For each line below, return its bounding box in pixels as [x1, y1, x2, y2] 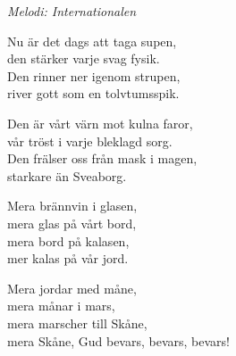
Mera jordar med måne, [7, 278, 137, 297]
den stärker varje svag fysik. [7, 49, 160, 68]
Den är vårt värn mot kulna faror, [7, 113, 193, 132]
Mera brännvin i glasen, [7, 196, 138, 215]
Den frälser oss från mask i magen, [7, 149, 198, 168]
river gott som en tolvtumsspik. [7, 84, 180, 103]
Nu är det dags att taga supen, [7, 31, 177, 50]
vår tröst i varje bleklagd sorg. [7, 131, 173, 150]
